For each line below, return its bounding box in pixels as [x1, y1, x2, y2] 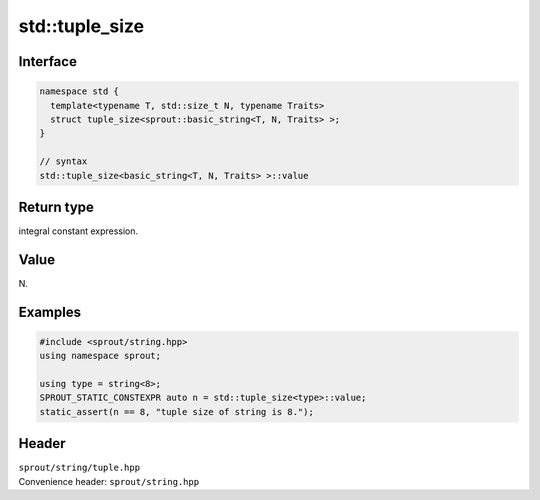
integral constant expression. [18, 225, 139, 237]
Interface [18, 53, 77, 70]
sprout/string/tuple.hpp [18, 462, 140, 474]
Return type [18, 198, 95, 215]
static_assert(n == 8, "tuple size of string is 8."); [39, 406, 314, 417]
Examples [18, 303, 82, 320]
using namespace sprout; [39, 350, 162, 362]
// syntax [39, 156, 88, 167]
